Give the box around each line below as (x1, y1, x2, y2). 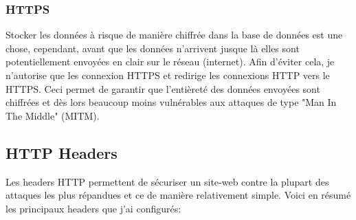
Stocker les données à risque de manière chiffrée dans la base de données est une (5, 27, 343, 42)
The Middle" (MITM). (5, 108, 100, 122)
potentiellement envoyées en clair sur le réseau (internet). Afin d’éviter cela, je (5, 54, 335, 69)
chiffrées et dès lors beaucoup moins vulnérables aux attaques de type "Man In (5, 95, 337, 109)
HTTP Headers (5, 142, 118, 163)
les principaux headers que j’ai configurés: (5, 201, 181, 215)
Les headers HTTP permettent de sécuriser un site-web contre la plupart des (5, 174, 329, 188)
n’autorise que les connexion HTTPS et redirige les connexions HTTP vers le (5, 68, 330, 82)
